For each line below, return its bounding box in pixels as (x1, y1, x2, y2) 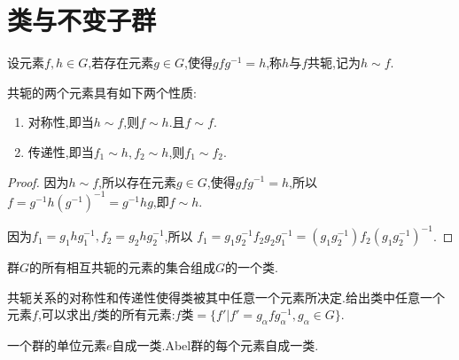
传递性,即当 (27, 142, 94, 160)
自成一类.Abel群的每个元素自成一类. (112, 336, 319, 355)
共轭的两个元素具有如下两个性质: (7, 82, 197, 101)
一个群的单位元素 (7, 336, 106, 355)
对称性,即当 (27, 113, 94, 131)
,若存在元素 (88, 53, 154, 72)
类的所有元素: (97, 305, 175, 324)
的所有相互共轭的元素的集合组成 (29, 258, 216, 277)
